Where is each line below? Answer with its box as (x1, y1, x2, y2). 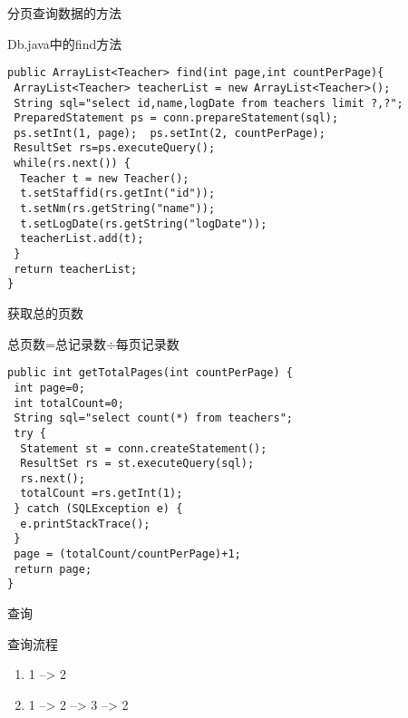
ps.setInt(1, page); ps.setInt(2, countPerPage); (14, 126, 325, 140)
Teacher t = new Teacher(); (20, 171, 189, 185)
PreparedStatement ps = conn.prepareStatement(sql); (14, 112, 339, 125)
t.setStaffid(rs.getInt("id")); (20, 187, 216, 200)
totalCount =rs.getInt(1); (20, 487, 183, 500)
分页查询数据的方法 (7, 4, 121, 22)
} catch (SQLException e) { (14, 502, 183, 516)
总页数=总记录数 (7, 334, 106, 353)
